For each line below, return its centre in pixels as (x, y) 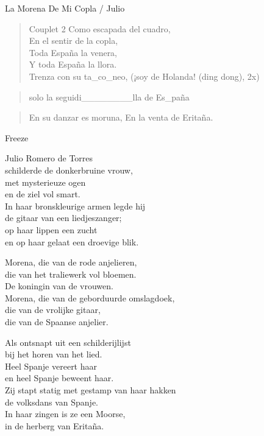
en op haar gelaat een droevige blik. (72, 241)
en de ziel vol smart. (43, 194)
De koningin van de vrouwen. (59, 286)
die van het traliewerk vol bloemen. (71, 274)
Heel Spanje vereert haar (51, 366)
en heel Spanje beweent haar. (59, 378)
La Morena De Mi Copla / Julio (65, 8)
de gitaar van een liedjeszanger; (63, 218)
